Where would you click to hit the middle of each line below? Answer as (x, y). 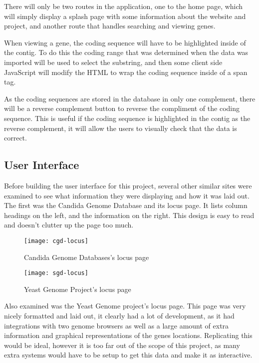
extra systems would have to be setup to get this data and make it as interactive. (128, 355)
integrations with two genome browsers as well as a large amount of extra (117, 325)
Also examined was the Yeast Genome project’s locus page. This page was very (125, 306)
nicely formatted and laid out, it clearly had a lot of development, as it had (119, 315)
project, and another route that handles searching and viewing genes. (110, 26)
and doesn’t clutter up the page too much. (69, 225)
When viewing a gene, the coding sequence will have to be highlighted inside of (125, 42)
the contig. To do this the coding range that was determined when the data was (126, 52)
